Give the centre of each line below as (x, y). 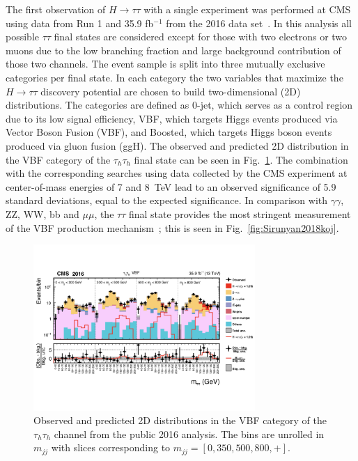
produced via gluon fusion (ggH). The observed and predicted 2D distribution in (177, 145)
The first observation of (56, 9)
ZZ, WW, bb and (42, 213)
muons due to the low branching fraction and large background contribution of (173, 50)
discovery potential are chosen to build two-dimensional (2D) (171, 91)
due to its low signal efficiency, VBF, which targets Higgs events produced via (172, 118)
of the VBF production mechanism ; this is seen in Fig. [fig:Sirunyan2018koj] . (172, 227)
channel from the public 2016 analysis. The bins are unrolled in (189, 433)
